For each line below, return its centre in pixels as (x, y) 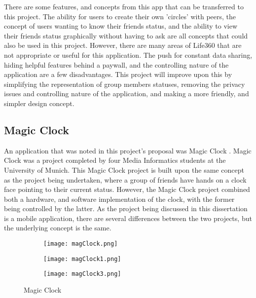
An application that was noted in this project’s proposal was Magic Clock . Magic (128, 150)
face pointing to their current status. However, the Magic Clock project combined (127, 189)
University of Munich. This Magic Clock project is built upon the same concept (124, 169)
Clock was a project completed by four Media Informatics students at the (115, 160)
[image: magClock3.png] (82, 274)
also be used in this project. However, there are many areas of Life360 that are (123, 45)
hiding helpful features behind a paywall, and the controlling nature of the (116, 64)
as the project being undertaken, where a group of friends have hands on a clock (125, 179)
